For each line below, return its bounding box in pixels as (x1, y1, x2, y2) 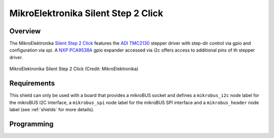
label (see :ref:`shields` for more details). (9, 106, 94, 112)
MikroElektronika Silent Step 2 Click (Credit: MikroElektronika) (9, 66, 139, 72)
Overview (9, 27, 41, 35)
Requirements (9, 79, 55, 88)
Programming (9, 119, 54, 128)
